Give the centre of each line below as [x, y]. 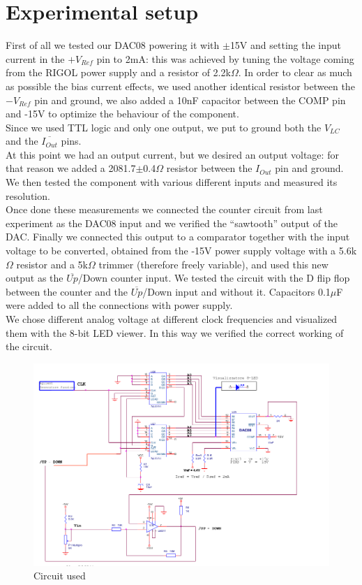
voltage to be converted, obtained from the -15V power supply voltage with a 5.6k [181, 251]
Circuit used [60, 576]
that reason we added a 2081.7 [71, 168]
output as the [35, 278]
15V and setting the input [286, 45]
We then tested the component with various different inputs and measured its [172, 182]
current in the [35, 58]
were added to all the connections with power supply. [119, 305]
